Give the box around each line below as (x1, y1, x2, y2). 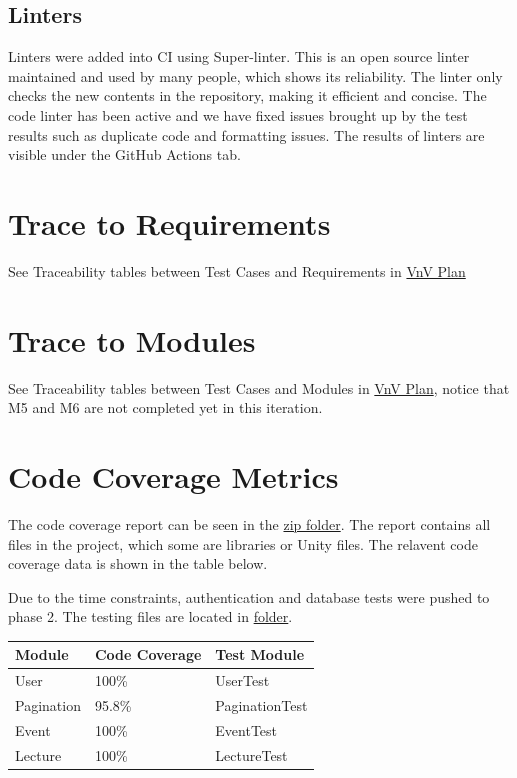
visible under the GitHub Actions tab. (8, 144, 241, 165)
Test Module (215, 644, 305, 665)
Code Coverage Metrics (8, 455, 339, 496)
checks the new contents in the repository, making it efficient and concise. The (8, 85, 487, 106)
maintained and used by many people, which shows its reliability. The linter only (8, 65, 503, 86)
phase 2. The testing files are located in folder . (8, 606, 293, 627)
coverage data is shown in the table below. (8, 553, 268, 574)
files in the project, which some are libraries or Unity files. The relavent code (8, 533, 478, 554)
